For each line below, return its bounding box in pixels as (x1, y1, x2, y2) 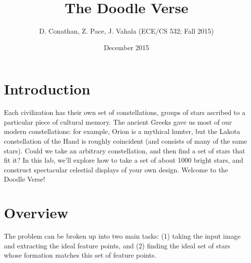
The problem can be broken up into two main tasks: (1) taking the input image (4, 231, 241, 241)
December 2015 (104, 42, 149, 52)
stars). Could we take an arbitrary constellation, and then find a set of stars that (4, 145, 245, 155)
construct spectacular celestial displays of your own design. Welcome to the (4, 164, 228, 174)
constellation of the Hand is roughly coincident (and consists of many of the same (4, 136, 247, 146)
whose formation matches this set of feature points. (4, 250, 157, 260)
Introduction (4, 79, 90, 99)
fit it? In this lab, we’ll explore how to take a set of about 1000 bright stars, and (4, 155, 243, 165)
